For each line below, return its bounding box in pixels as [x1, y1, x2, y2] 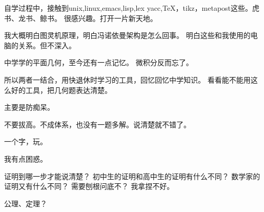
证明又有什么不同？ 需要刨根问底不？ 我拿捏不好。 [4, 181, 174, 191]
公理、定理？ [4, 198, 47, 208]
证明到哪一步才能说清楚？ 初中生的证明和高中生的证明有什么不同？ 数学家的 [4, 170, 260, 181]
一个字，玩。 [4, 136, 47, 147]
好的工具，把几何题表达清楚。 [11, 84, 112, 95]
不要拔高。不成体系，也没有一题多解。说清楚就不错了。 [4, 119, 191, 129]
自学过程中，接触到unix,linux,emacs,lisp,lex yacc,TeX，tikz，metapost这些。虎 [4, 3, 260, 13]
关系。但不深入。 [18, 40, 76, 50]
